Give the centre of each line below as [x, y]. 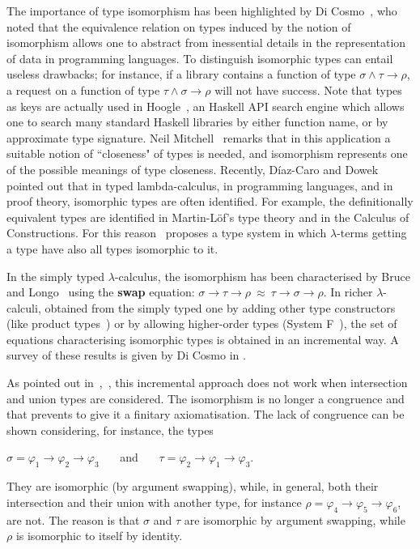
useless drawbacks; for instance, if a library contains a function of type [181, 74]
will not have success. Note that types [308, 89]
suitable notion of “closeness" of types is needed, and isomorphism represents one [207, 153]
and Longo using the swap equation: [101, 292]
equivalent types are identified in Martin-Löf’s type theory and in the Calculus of [208, 217]
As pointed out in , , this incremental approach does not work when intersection [207, 383]
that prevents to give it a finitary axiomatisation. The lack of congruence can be [206, 414]
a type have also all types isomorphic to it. [112, 248]
